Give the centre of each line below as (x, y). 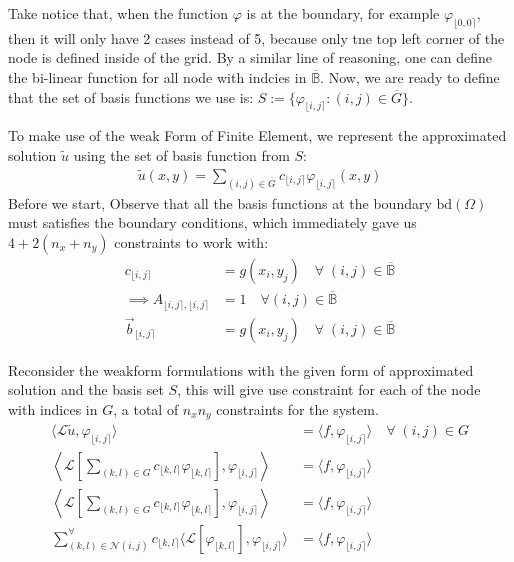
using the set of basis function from (181, 154)
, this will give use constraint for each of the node (329, 389)
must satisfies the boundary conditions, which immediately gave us (212, 222)
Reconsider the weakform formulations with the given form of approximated (241, 369)
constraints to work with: (191, 241)
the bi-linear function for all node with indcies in (157, 76)
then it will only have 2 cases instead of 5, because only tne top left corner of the (256, 37)
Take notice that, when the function (118, 13)
